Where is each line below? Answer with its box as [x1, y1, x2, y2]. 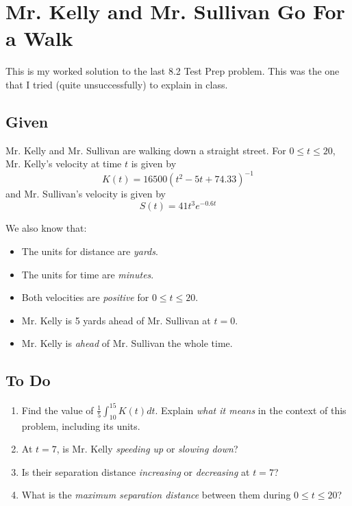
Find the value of [21, 402, 94, 417]
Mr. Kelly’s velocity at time [5, 156, 122, 171]
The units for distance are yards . [21, 244, 158, 258]
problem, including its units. [21, 418, 140, 433]
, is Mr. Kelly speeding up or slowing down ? [56, 442, 238, 456]
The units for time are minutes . [21, 267, 154, 281]
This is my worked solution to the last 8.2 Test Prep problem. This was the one [5, 64, 340, 78]
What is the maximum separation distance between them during [21, 487, 291, 502]
